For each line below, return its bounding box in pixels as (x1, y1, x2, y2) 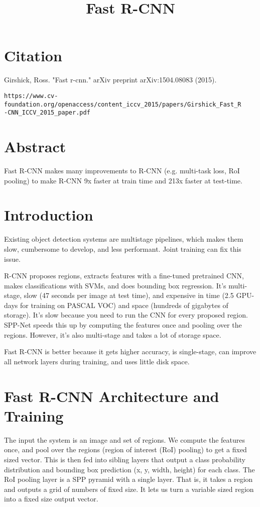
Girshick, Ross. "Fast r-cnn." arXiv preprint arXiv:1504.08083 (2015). (4, 74, 217, 85)
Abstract (4, 136, 66, 157)
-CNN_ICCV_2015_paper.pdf (4, 109, 90, 117)
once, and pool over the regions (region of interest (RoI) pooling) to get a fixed (4, 444, 247, 455)
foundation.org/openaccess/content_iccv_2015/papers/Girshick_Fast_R (4, 100, 241, 108)
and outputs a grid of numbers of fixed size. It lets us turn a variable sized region (4, 483, 254, 494)
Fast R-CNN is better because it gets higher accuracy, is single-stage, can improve (4, 346, 256, 357)
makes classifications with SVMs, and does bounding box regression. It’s (4, 280, 226, 290)
